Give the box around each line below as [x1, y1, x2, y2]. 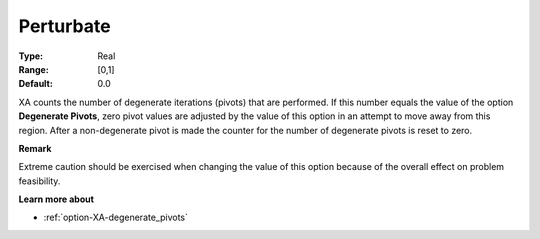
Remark [18, 142, 52, 154]
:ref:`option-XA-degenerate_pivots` [43, 211, 189, 224]
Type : [18, 50, 44, 62]
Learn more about [18, 193, 95, 205]
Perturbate [18, 15, 111, 37]
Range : [18, 63, 49, 75]
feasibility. [18, 175, 61, 187]
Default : [18, 78, 54, 90]
